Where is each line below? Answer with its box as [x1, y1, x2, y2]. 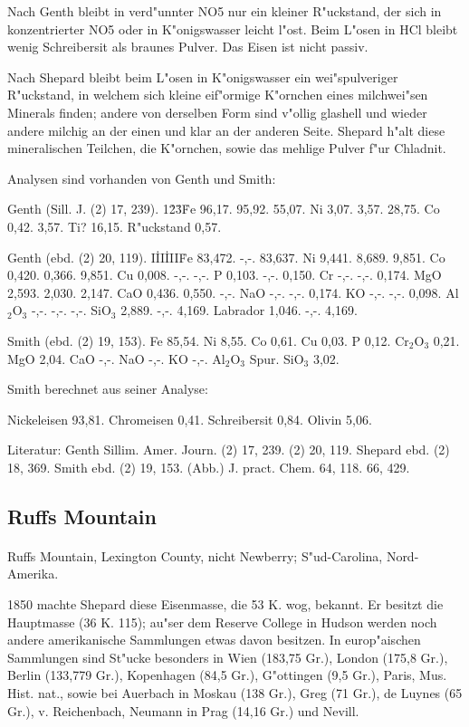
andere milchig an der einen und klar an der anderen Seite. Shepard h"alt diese [7, 120, 445, 139]
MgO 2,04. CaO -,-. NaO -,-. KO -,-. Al [7, 349, 225, 368]
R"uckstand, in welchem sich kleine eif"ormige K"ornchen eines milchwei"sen [7, 85, 428, 104]
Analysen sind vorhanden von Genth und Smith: [7, 168, 276, 187]
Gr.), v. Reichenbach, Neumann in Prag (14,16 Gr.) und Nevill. [7, 701, 359, 720]
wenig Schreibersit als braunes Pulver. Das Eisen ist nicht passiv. [7, 37, 368, 56]
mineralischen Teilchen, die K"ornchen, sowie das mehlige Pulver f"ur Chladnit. [7, 139, 446, 158]
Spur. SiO [249, 349, 304, 368]
